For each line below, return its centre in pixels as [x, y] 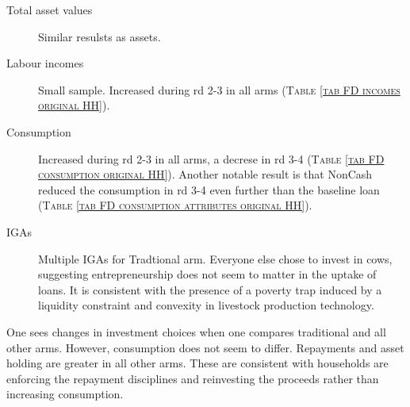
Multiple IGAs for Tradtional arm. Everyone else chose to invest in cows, [215, 258]
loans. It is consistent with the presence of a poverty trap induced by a [210, 289]
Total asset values [50, 10]
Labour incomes [45, 63]
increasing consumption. [65, 394]
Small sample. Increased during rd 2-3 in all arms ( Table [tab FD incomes [219, 89]
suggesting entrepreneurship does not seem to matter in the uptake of [207, 274]
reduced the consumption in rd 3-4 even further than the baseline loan [209, 189]
